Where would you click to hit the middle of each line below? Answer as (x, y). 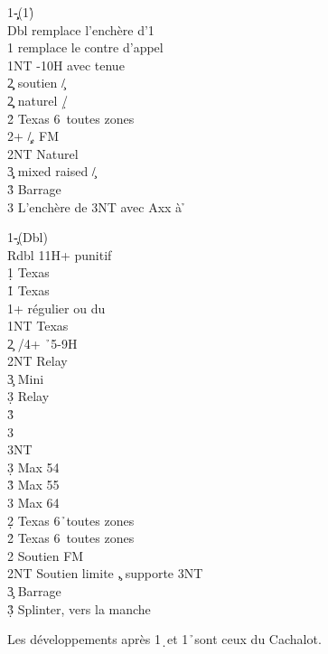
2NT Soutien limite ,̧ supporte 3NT (105, 573)
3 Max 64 (33, 503)
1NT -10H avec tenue (66, 65)
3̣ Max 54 (33, 467)
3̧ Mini (26, 378)
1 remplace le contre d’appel (85, 47)
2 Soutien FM (46, 555)
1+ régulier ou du (56, 308)
